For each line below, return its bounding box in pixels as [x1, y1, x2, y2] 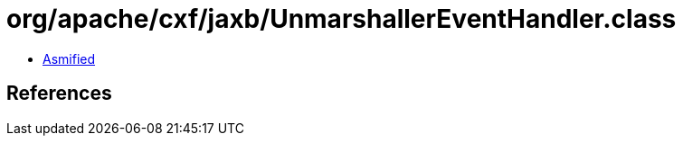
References [6, 82, 112, 105]
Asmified [43, 50, 96, 67]
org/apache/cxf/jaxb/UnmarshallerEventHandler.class [6, 4, 677, 34]
